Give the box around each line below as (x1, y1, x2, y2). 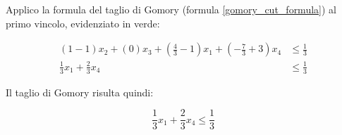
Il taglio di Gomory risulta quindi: (6, 84, 154, 99)
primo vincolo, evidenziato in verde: (6, 15, 160, 30)
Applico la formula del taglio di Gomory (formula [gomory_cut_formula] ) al (6, 2, 336, 16)
